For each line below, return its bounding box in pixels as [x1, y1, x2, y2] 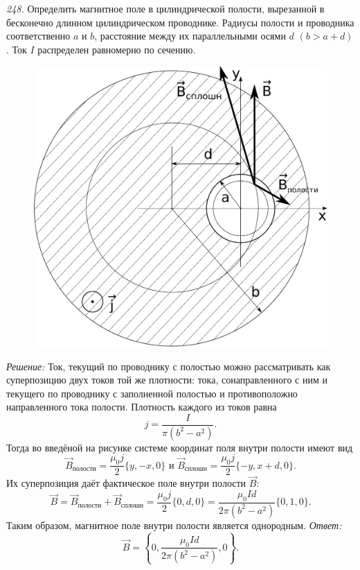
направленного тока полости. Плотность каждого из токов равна [6, 399, 277, 414]
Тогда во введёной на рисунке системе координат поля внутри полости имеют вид [6, 440, 353, 454]
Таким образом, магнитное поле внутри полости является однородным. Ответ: [6, 517, 342, 532]
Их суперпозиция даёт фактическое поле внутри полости [6, 476, 246, 490]
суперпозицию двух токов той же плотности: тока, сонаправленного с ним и [6, 372, 327, 387]
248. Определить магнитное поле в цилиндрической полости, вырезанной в [6, 1, 325, 15]
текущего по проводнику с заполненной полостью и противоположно [6, 386, 298, 400]
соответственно [6, 28, 71, 43]
